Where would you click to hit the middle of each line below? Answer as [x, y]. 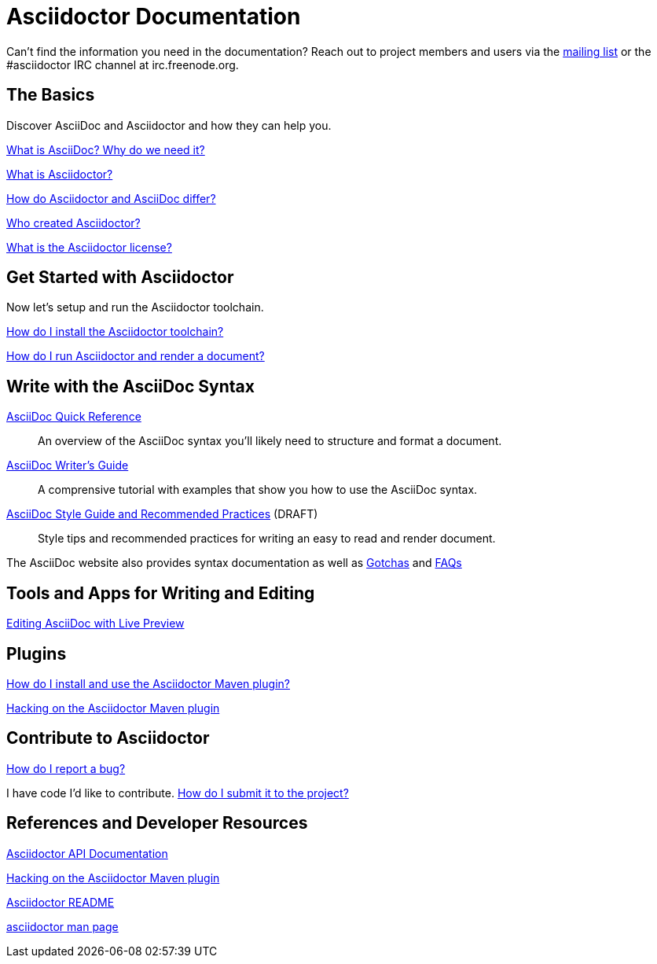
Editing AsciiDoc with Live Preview [95, 624]
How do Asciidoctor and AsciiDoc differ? [111, 198]
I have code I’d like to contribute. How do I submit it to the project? [178, 793]
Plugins [37, 653]
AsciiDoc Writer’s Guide [68, 465]
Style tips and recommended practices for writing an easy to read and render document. [267, 539]
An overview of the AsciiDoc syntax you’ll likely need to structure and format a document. [270, 441]
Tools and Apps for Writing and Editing [161, 593]
